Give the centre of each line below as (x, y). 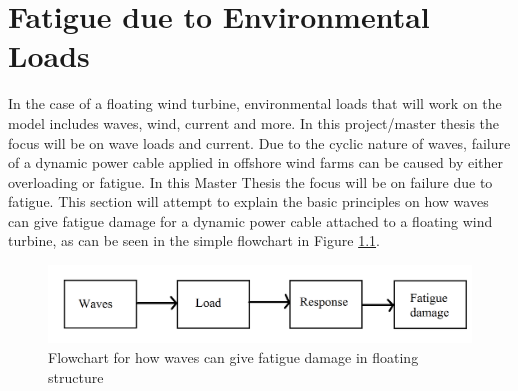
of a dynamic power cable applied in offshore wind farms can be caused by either (256, 162)
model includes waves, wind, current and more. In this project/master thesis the (254, 122)
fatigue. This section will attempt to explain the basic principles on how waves (248, 201)
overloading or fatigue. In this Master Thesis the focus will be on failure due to (250, 181)
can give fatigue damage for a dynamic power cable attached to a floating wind (250, 220)
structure (76, 376)
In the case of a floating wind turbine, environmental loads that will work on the (255, 103)
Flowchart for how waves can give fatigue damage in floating (233, 356)
